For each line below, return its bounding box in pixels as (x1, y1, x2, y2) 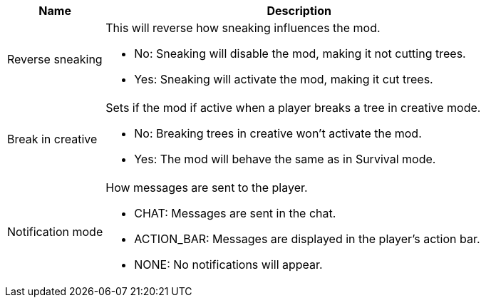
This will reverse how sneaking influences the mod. (105, 21, 381, 35)
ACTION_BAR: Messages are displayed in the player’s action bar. (134, 232, 480, 246)
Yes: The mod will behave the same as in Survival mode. (134, 152, 436, 166)
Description (267, 4, 331, 18)
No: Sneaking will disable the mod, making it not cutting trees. (134, 46, 466, 61)
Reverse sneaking (7, 52, 103, 66)
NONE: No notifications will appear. (134, 257, 323, 272)
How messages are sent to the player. (105, 180, 308, 195)
